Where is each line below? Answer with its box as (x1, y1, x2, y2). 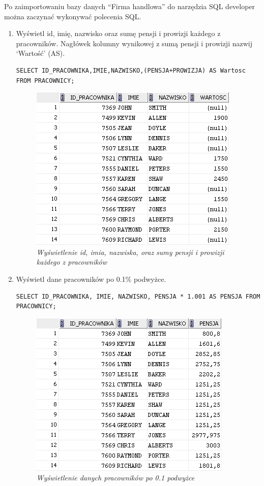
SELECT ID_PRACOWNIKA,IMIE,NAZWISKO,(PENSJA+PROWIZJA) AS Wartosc (16, 67, 246, 74)
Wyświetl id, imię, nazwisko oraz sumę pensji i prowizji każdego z (16, 28, 221, 39)
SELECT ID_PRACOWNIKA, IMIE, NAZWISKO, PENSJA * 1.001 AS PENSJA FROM (16, 293, 260, 300)
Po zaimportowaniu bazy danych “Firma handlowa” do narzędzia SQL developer (4, 1, 255, 11)
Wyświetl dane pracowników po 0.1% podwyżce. (16, 273, 166, 284)
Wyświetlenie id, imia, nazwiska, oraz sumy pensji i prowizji (36, 246, 224, 257)
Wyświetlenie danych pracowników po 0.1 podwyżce (36, 472, 195, 483)
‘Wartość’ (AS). (16, 48, 65, 58)
